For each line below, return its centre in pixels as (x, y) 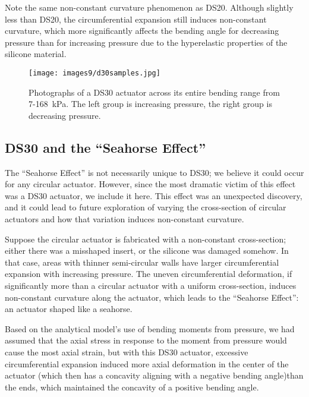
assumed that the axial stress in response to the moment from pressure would (146, 340)
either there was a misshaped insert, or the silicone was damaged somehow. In (147, 251)
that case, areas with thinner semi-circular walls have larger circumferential (142, 262)
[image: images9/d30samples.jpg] (94, 73)
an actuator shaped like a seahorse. (69, 309)
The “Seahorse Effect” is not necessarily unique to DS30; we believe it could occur (154, 172)
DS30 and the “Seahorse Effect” (105, 147)
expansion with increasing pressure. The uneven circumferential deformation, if (149, 274)
